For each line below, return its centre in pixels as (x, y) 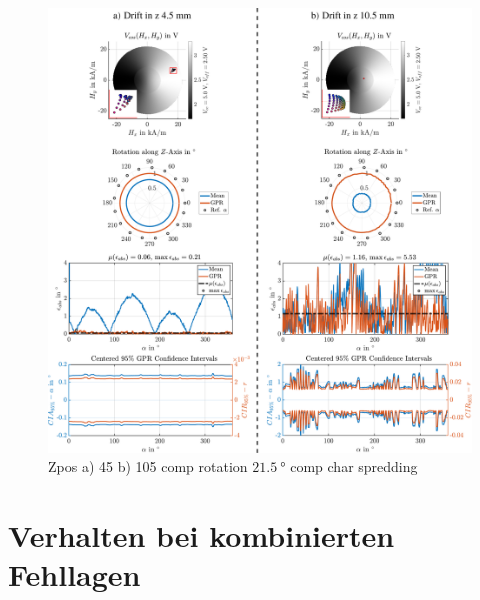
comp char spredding (354, 466)
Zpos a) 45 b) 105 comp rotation (148, 466)
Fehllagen (74, 574)
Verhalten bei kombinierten (201, 535)
